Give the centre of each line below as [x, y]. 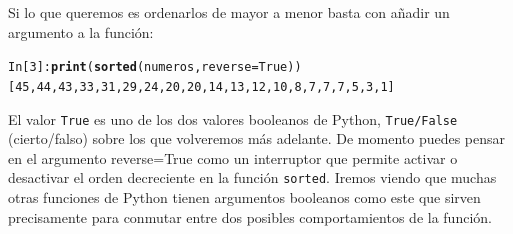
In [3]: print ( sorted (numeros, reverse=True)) [155, 67]
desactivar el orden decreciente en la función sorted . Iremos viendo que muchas [252, 177]
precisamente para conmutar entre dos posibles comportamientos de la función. [250, 216]
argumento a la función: [81, 31]
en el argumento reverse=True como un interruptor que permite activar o [233, 157]
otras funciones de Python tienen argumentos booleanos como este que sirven [244, 197]
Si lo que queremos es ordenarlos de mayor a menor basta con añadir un [229, 12]
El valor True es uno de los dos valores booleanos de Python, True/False [233, 118]
